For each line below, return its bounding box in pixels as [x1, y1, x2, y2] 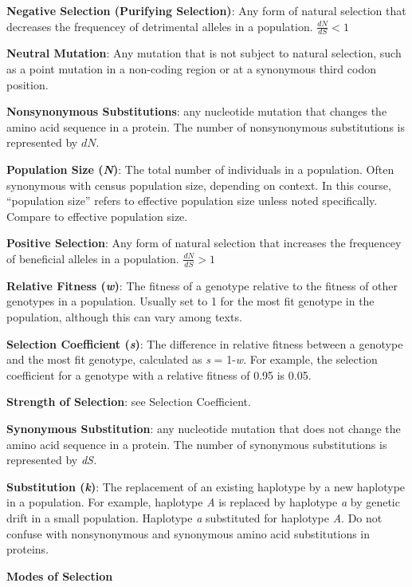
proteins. [6, 541, 49, 557]
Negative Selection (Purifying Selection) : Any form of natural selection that [6, 2, 406, 18]
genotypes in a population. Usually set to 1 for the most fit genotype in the [6, 293, 375, 309]
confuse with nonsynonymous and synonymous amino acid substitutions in [6, 525, 371, 542]
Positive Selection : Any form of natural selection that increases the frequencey [6, 234, 402, 251]
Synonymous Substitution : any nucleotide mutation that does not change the [6, 420, 401, 436]
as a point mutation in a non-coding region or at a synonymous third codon [6, 61, 376, 77]
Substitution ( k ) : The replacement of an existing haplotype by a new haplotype [6, 478, 406, 494]
